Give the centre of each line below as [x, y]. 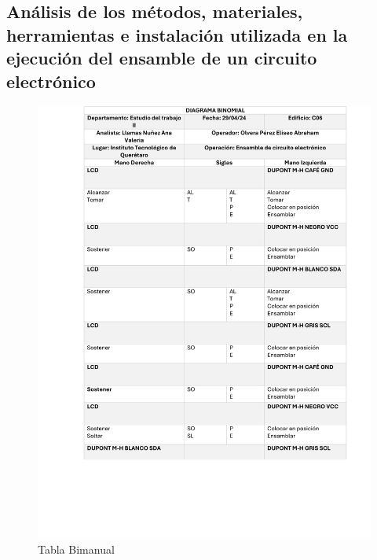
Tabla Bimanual [76, 549]
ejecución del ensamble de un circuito [162, 58]
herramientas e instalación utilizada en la [177, 34]
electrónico [51, 81]
